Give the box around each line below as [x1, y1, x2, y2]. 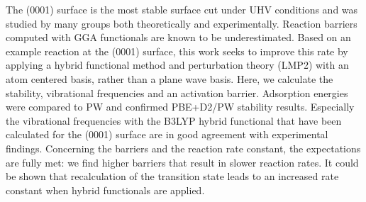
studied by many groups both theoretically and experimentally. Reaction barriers [6, 16, 357, 30]
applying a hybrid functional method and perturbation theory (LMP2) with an [6, 57, 349, 72]
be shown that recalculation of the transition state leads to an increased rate [6, 169, 339, 184]
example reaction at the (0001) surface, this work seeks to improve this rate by [6, 43, 348, 58]
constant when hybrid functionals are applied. [6, 182, 205, 197]
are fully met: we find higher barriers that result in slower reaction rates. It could [6, 155, 359, 169]
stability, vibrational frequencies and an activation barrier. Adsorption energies [6, 85, 348, 100]
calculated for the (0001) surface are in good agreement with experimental [6, 127, 328, 142]
